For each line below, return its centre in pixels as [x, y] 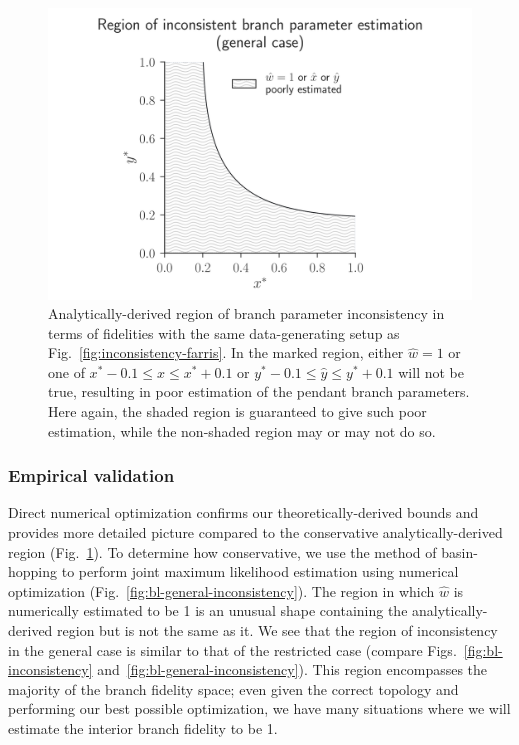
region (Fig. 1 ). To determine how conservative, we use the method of [222, 551]
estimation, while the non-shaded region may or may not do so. [242, 430]
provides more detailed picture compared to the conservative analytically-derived [255, 532]
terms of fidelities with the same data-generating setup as [224, 332]
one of [66, 371]
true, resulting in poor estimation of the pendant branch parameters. [259, 391]
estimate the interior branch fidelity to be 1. [143, 728]
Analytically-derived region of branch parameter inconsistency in [246, 313]
